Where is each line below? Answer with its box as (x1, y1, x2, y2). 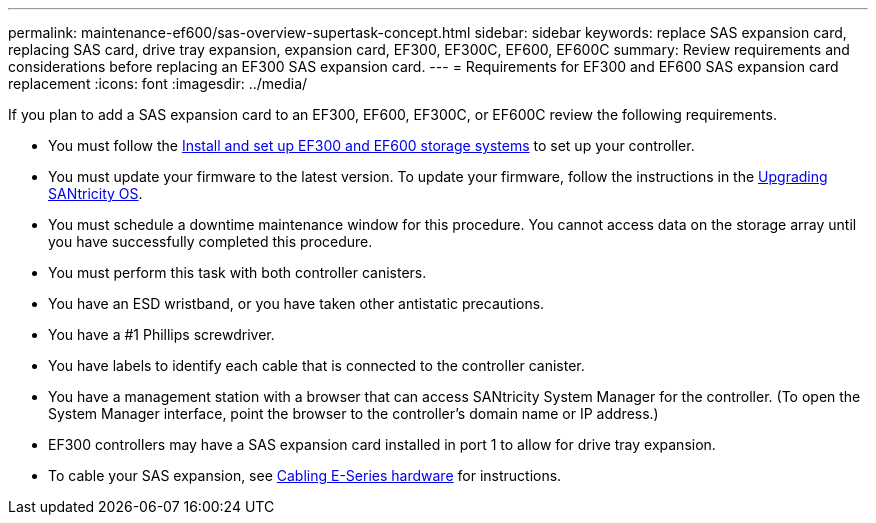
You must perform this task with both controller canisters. (48, 264, 427, 281)
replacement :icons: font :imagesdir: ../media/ (8, 75, 308, 92)
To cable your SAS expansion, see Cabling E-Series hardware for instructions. (48, 467, 562, 484)
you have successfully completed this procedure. (48, 233, 373, 250)
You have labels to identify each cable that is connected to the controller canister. (48, 357, 585, 374)
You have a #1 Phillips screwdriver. (48, 326, 275, 343)
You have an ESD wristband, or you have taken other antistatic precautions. (48, 295, 545, 312)
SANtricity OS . (48, 185, 143, 202)
